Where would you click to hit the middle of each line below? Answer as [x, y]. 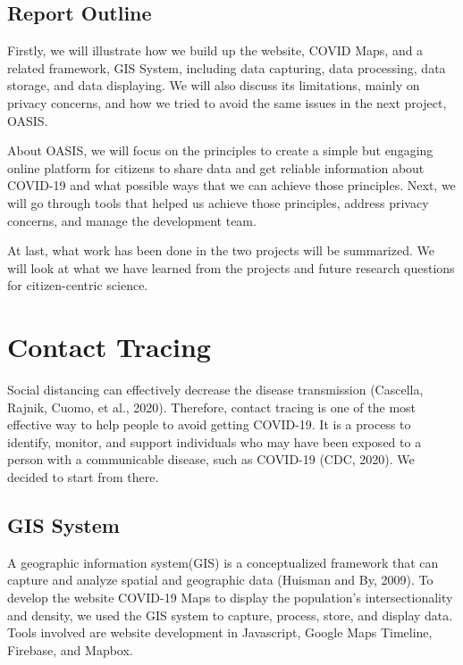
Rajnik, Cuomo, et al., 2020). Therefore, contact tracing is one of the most [212, 407]
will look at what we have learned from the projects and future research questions [231, 267]
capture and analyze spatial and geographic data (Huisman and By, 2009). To [220, 580]
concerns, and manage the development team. [132, 220]
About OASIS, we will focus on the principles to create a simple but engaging [220, 150]
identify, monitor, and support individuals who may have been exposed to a [215, 441]
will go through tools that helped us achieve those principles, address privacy [218, 202]
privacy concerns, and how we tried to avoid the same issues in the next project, [227, 102]
